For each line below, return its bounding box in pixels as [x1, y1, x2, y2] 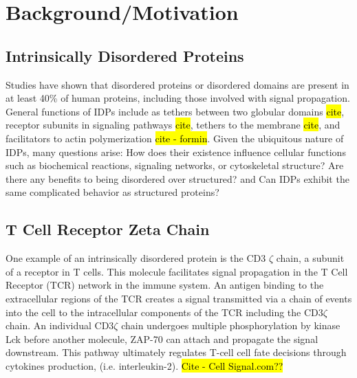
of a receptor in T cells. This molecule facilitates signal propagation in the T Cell [6, 264, 348, 278]
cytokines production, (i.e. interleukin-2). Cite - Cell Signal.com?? [6, 358, 283, 373]
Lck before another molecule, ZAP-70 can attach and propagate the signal [6, 331, 318, 346]
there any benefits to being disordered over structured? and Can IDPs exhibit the [6, 171, 349, 186]
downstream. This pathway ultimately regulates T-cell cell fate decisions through [6, 345, 347, 359]
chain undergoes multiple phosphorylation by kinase [121, 318, 340, 333]
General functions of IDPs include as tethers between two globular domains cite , [6, 104, 345, 118]
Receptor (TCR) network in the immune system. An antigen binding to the [6, 278, 324, 292]
